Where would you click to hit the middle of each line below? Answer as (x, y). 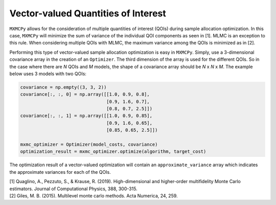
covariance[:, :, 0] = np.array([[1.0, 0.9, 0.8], (85, 94)
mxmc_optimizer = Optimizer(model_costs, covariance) (89, 144)
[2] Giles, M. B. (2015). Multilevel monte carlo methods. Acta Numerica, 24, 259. (94, 196)
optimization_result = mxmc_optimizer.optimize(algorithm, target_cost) (113, 152)
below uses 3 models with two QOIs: (48, 74)
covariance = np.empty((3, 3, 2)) (63, 87)
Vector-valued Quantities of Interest (88, 13)
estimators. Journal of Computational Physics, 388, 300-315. (73, 189)
